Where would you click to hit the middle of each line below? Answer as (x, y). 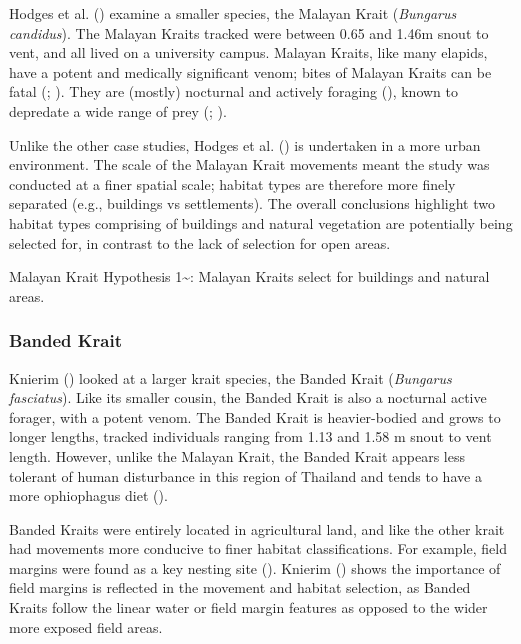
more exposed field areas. (86, 626)
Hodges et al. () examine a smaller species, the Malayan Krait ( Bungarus (233, 13)
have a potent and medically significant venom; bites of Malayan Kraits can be (250, 71)
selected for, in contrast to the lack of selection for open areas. (200, 242)
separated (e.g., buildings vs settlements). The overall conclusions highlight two (252, 203)
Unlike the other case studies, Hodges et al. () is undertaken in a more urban (245, 144)
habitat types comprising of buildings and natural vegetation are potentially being (261, 222)
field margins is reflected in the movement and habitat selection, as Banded (240, 587)
